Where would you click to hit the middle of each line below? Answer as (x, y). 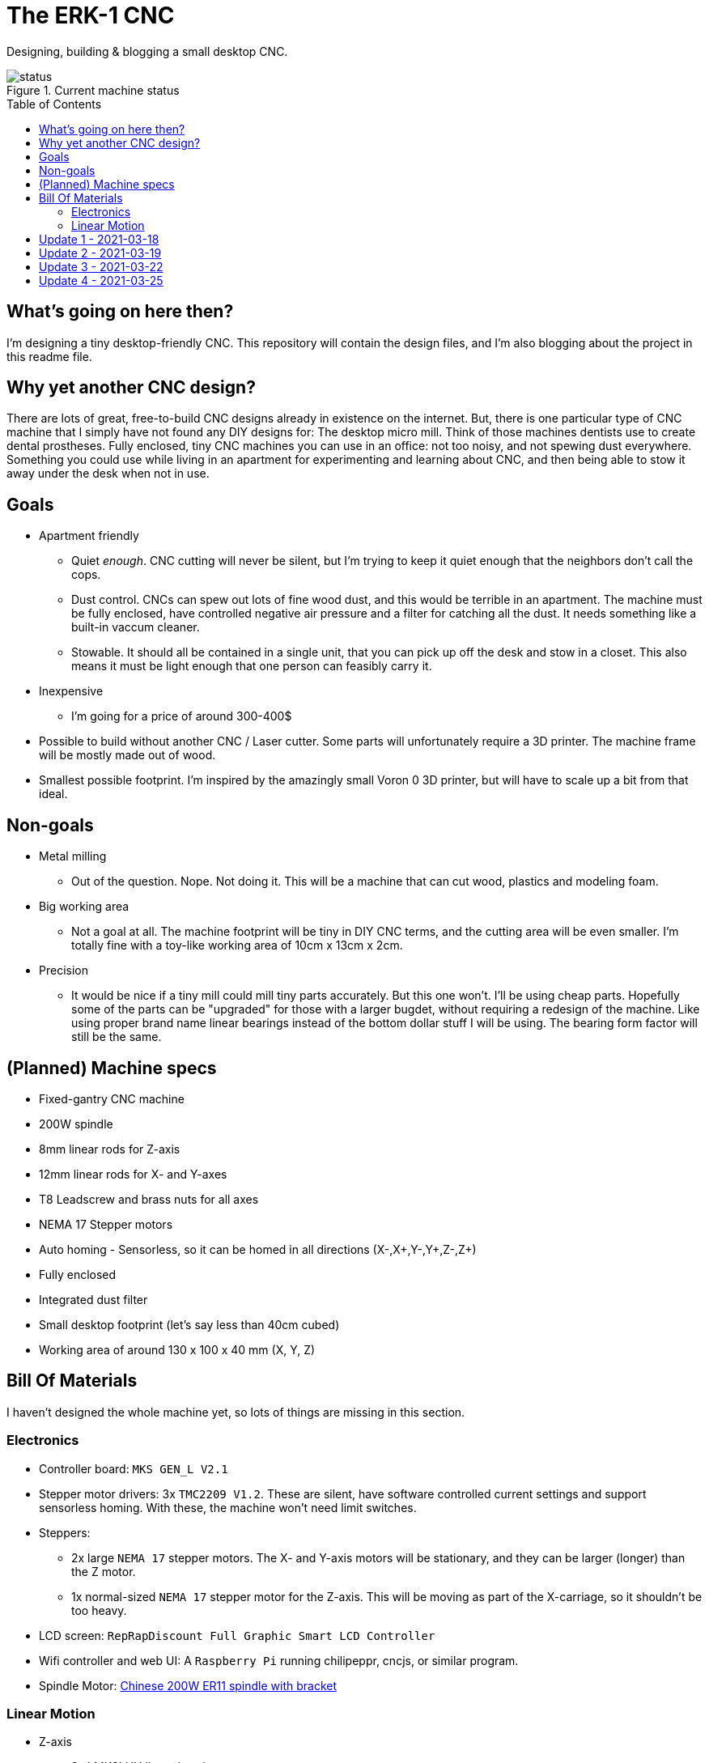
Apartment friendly (89, 536)
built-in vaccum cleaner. (136, 627)
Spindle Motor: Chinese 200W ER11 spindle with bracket (188, 1685)
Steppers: (65, 1532)
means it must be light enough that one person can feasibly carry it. (252, 666)
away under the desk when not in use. (108, 474)
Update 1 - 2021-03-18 (99, 239)
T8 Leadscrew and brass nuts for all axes (149, 1199)
